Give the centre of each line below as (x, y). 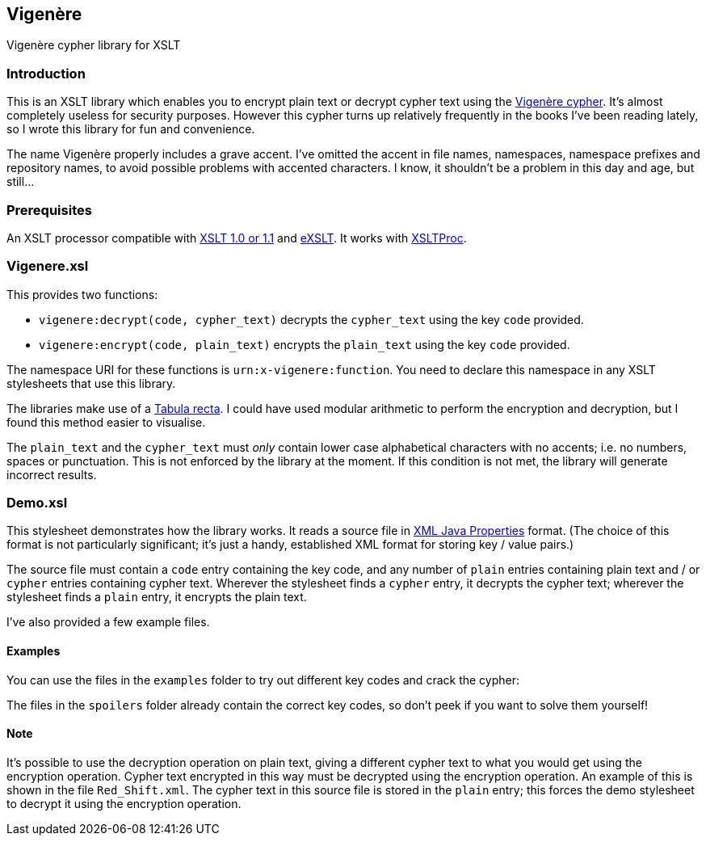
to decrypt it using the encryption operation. (124, 803)
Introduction (46, 73)
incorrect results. (52, 474)
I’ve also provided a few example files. (108, 622)
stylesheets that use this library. (91, 383)
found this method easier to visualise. (106, 422)
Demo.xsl (37, 503)
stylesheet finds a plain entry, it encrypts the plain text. (157, 597)
